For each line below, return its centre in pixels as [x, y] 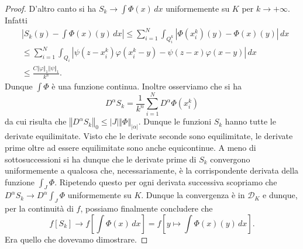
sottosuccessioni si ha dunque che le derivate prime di [101, 159]
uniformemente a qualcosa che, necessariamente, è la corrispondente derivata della [152, 170]
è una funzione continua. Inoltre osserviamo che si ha [147, 86]
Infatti [16, 20]
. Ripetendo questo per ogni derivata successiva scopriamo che [166, 181]
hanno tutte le [250, 121]
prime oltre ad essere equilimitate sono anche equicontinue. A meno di [130, 147]
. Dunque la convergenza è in [193, 195]
